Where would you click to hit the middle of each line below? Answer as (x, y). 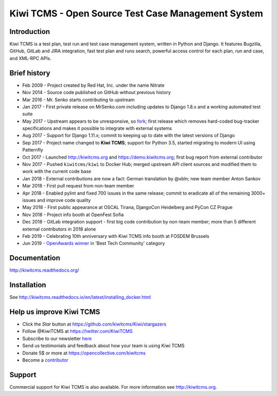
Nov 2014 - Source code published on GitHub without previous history (97, 92)
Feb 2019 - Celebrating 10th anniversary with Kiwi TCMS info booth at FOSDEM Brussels (116, 236)
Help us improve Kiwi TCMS (55, 312)
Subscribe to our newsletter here (57, 338)
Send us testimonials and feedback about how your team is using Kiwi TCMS (103, 346)
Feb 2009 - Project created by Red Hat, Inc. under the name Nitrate (93, 85)
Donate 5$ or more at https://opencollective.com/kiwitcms (84, 353)
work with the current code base (57, 172)
